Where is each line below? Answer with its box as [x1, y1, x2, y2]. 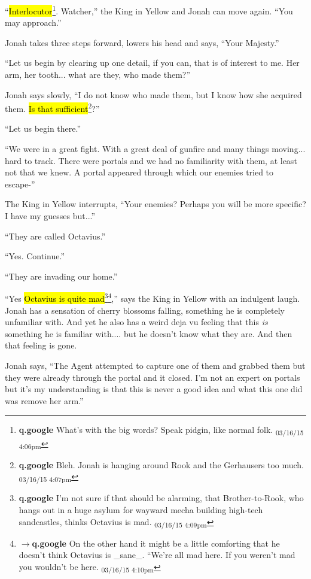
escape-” [5, 177, 35, 190]
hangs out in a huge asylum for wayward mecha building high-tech [19, 503, 263, 516]
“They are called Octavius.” [5, 229, 106, 242]
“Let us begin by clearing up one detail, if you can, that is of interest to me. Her [5, 56, 300, 69]
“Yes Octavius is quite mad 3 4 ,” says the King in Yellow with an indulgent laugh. [5, 290, 300, 305]
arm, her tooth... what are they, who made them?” [5, 68, 191, 81]
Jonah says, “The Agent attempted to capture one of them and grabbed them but [5, 359, 306, 372]
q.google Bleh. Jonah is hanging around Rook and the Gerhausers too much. [19, 458, 304, 471]
